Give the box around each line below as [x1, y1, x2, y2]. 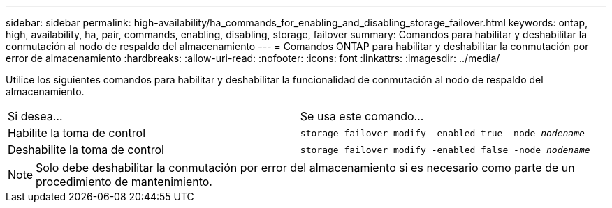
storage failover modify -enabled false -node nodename [300, 144, 590, 155]
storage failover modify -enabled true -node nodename [300, 127, 585, 138]
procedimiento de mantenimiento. [36, 175, 212, 189]
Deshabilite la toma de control [8, 143, 164, 157]
